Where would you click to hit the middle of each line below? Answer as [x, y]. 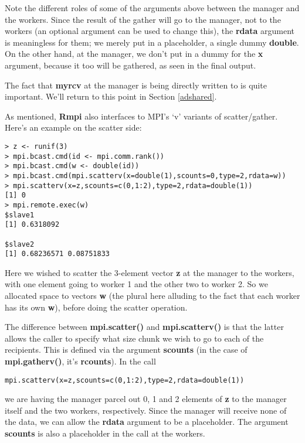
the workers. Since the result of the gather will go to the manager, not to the [143, 19]
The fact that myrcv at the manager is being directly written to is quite [136, 85]
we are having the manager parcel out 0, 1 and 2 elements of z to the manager [146, 399]
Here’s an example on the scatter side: [73, 127]
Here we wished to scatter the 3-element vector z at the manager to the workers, [150, 272]
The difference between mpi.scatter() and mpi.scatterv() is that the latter [144, 327]
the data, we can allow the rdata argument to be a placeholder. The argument [147, 422]
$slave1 [20, 215]
